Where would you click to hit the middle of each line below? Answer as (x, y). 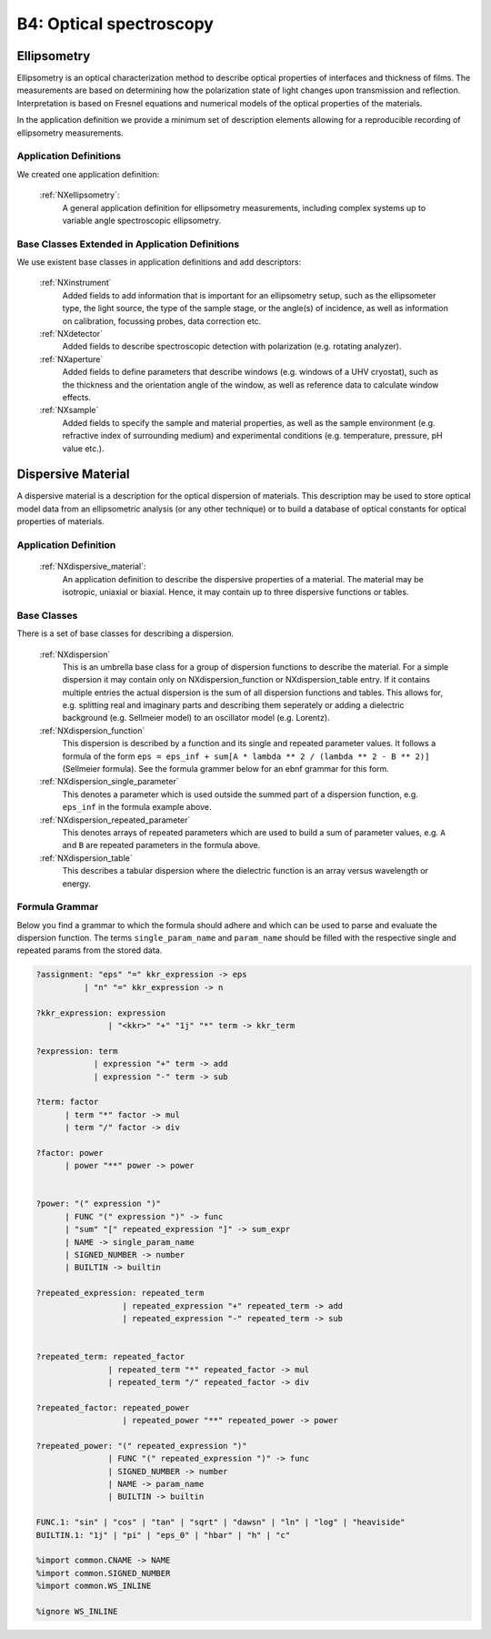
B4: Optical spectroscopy (115, 24)
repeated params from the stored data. (90, 950)
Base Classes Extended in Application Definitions (128, 244)
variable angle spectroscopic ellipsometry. (142, 220)
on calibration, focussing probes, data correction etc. (162, 321)
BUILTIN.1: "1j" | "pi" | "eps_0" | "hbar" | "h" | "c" (163, 1535)
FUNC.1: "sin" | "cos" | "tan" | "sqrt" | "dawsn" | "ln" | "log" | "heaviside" (220, 1523)
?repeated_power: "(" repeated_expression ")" (141, 1446)
